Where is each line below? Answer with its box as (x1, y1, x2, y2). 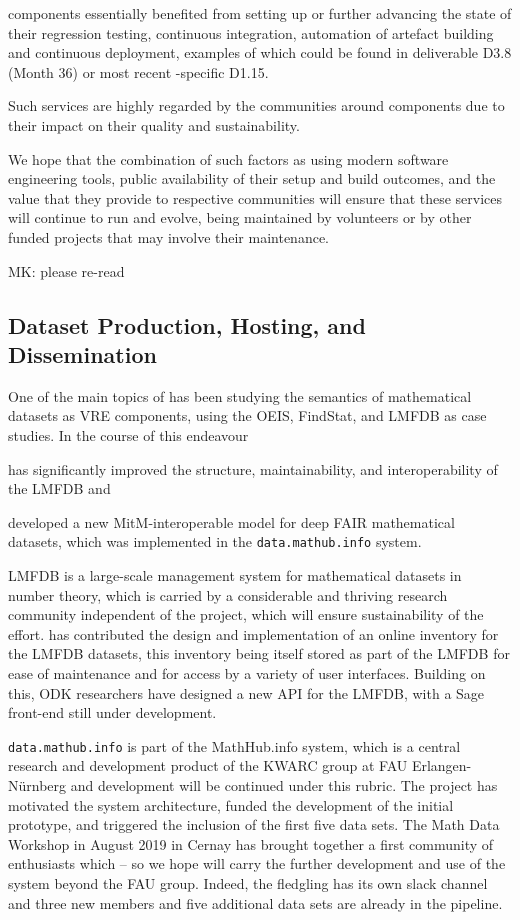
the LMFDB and (8, 478, 111, 499)
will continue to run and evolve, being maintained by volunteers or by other (8, 207, 472, 228)
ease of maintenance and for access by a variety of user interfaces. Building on (8, 662, 486, 683)
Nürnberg (8, 774, 67, 795)
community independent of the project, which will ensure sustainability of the (8, 604, 484, 625)
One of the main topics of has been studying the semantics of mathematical (8, 385, 472, 406)
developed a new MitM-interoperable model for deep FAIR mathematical (8, 511, 455, 532)
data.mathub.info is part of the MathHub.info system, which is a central (8, 735, 461, 756)
